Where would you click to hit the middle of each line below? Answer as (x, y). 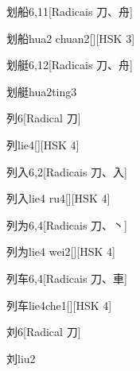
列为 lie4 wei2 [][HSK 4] (61, 251)
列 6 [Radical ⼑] (44, 118)
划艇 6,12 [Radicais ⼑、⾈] (70, 65)
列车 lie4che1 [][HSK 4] (59, 305)
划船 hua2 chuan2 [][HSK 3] (71, 38)
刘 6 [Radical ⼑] (44, 332)
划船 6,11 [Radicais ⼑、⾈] (70, 11)
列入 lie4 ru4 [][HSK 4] (58, 198)
